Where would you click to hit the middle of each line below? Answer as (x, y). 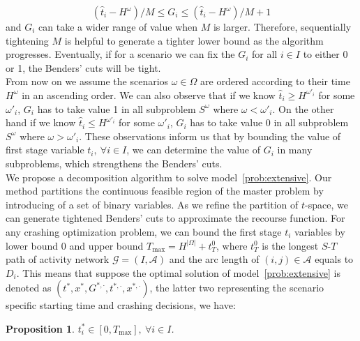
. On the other (303, 108)
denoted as (29, 288)
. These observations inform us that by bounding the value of (210, 136)
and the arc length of (214, 259)
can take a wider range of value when (118, 26)
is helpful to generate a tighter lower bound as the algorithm (194, 40)
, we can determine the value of (194, 150)
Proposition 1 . (40, 328)
